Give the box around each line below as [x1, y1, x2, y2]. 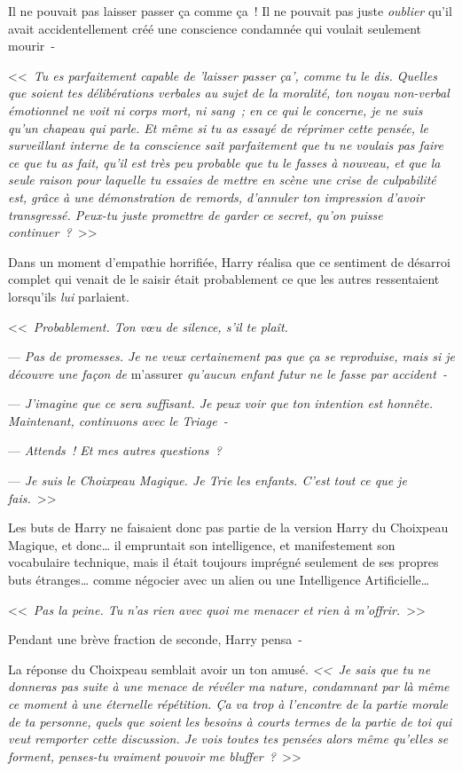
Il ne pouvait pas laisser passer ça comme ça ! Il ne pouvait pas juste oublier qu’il [8, 2, 452, 20]
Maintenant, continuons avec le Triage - [8, 411, 228, 429]
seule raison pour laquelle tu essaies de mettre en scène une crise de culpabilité [8, 170, 436, 189]
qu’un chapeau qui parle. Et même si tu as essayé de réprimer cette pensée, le [8, 118, 429, 137]
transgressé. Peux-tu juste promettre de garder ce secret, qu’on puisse [8, 205, 383, 224]
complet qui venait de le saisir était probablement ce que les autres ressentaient [8, 270, 440, 288]
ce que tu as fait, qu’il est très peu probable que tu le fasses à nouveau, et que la [8, 153, 441, 171]
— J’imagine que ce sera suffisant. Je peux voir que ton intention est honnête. [8, 394, 434, 413]
